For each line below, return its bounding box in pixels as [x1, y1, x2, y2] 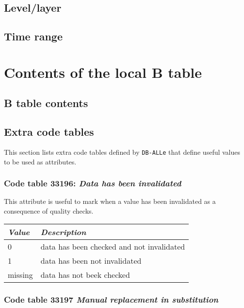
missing [8, 269, 33, 280]
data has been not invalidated [40, 254, 142, 266]
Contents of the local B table [4, 62, 202, 82]
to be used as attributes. [4, 156, 77, 166]
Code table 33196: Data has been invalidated [4, 177, 181, 189]
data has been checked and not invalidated [40, 240, 185, 252]
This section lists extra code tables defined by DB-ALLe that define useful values [4, 146, 241, 157]
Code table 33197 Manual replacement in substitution [4, 293, 218, 305]
